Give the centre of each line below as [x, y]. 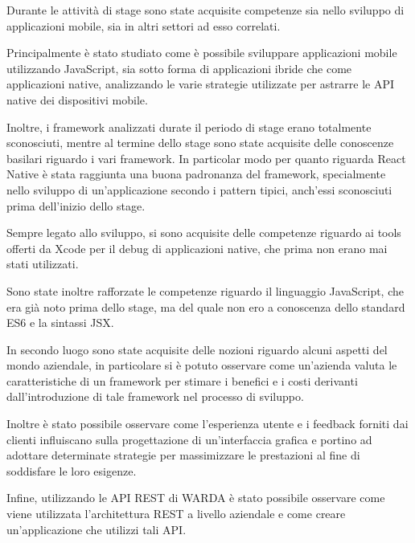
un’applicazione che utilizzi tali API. [97, 529]
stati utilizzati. [43, 264]
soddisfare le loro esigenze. [72, 470]
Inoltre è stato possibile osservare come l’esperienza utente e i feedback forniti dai [207, 424]
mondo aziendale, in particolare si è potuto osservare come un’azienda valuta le [202, 365]
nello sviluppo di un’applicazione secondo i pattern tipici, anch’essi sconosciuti [199, 189]
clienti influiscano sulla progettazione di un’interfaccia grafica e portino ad [189, 439]
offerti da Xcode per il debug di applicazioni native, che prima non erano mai [197, 248]
